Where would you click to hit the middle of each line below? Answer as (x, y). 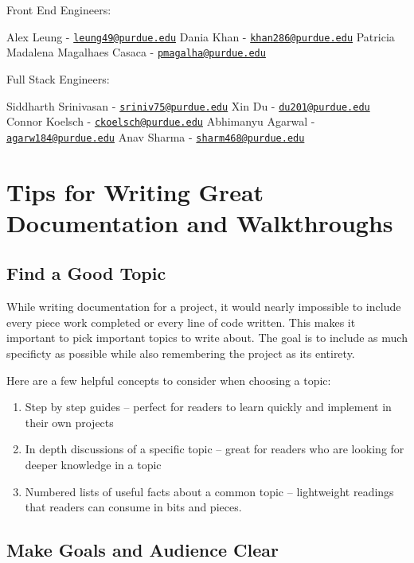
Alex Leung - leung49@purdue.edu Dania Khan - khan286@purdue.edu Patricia (201, 36)
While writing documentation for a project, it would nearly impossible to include (204, 307)
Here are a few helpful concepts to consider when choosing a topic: (169, 380)
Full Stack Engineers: (58, 78)
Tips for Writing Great (135, 191)
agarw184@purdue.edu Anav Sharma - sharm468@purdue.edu (156, 136)
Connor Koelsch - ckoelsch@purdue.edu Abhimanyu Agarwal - (161, 121)
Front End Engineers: (59, 10)
